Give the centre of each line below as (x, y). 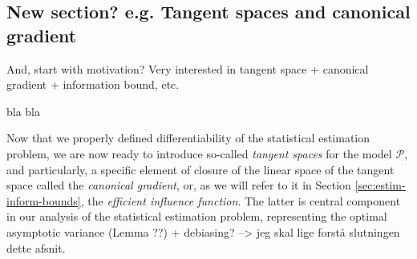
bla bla (24, 111)
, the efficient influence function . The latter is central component (241, 200)
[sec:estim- (380, 185)
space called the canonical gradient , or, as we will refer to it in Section (179, 185)
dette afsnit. (36, 247)
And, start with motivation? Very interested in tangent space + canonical (188, 68)
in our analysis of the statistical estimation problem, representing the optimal (197, 216)
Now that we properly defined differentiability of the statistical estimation (188, 138)
